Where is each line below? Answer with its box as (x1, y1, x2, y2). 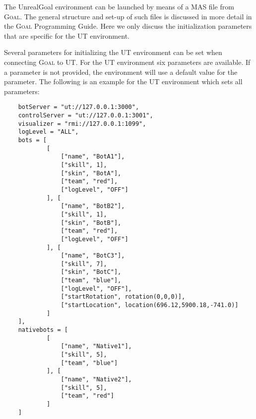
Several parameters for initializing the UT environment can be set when (4, 47, 222, 57)
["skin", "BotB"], (61, 219, 122, 226)
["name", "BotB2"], (61, 203, 125, 210)
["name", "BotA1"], (61, 153, 125, 160)
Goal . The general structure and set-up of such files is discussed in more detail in (4, 11, 252, 21)
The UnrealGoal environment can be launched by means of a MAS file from (4, 1, 234, 11)
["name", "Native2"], (61, 376, 132, 383)
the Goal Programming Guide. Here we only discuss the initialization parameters (4, 21, 252, 31)
